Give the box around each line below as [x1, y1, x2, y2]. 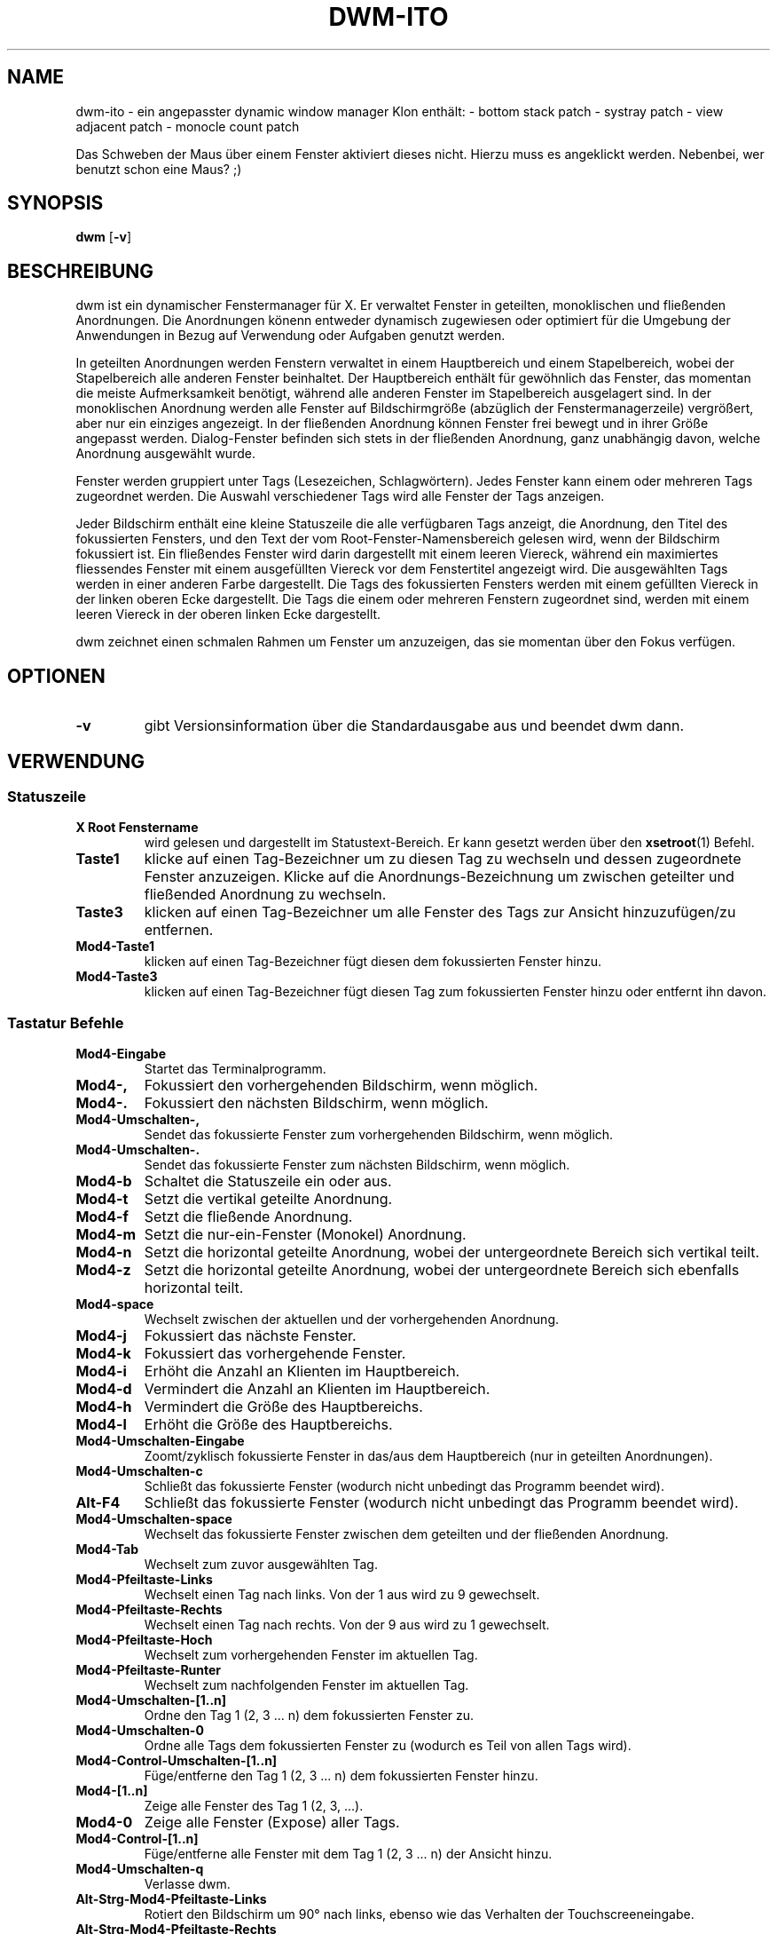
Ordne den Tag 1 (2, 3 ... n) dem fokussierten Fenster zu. [144, 1708, 475, 1724]
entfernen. [144, 921, 214, 939]
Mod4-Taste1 [75, 939, 154, 955]
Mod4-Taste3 [75, 969, 158, 985]
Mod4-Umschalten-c [75, 1463, 203, 1479]
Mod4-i [75, 1362, 127, 1381]
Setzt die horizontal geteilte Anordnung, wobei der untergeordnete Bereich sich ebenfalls [144, 1261, 740, 1280]
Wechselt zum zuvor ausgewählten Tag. [144, 1557, 378, 1573]
